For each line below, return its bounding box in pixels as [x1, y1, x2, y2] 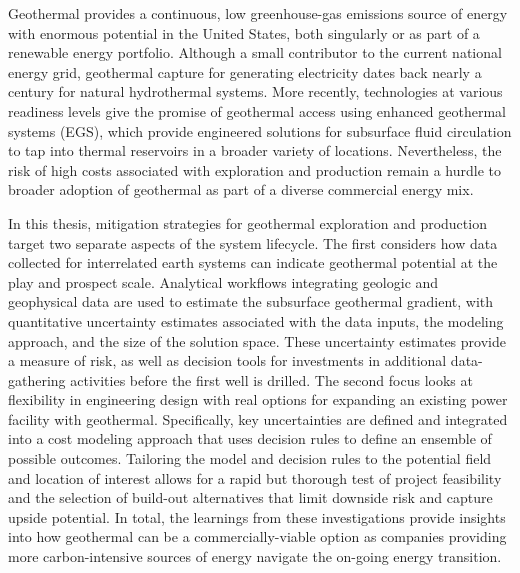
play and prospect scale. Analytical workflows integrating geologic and [8, 271, 439, 292]
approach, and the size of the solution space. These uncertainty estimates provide [8, 330, 506, 351]
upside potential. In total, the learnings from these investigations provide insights [8, 506, 506, 527]
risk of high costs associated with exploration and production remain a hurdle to [8, 159, 501, 180]
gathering [8, 369, 66, 390]
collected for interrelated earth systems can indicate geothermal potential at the [8, 252, 498, 273]
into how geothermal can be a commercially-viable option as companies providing [8, 526, 507, 547]
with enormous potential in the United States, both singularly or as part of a [8, 22, 480, 43]
